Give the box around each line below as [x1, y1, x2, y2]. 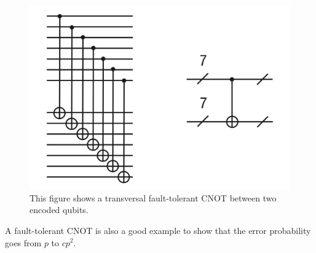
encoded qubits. [30, 203, 89, 216]
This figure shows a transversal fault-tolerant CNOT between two [30, 191, 277, 204]
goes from [5, 236, 42, 249]
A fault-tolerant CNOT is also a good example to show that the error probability [5, 224, 311, 236]
